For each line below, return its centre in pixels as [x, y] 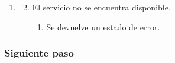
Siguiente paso [39, 53]
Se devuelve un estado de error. [103, 27]
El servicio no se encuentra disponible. [101, 7]
